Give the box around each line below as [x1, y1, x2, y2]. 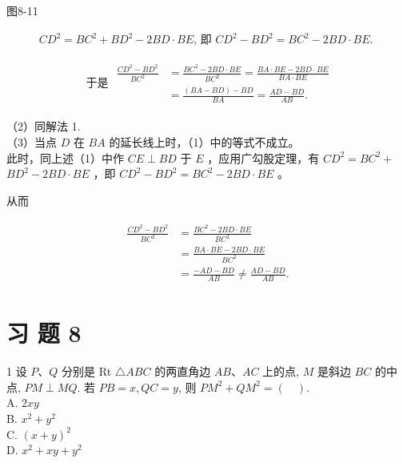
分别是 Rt [62, 363, 112, 380]
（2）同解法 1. [6, 118, 81, 135]
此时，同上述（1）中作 [6, 149, 124, 166]
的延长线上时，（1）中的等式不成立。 [109, 133, 300, 150]
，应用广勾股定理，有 [207, 149, 320, 166]
